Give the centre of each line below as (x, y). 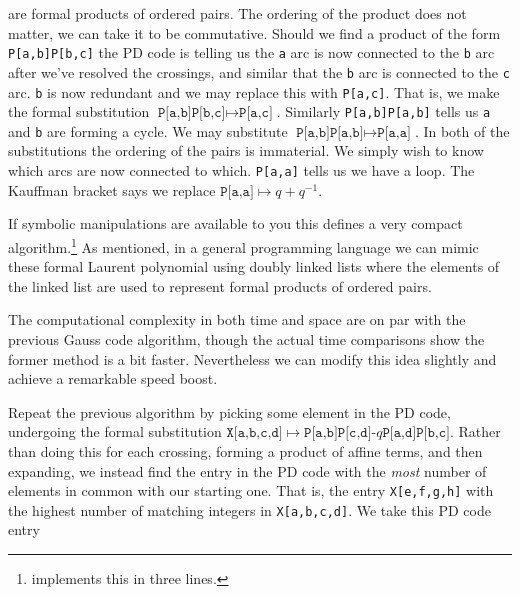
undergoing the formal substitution (115, 431)
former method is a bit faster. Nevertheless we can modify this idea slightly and (252, 358)
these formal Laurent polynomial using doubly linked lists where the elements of (254, 266)
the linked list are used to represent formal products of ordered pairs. (220, 285)
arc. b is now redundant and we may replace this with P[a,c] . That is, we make (254, 91)
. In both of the (462, 130)
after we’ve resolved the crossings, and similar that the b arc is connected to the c (259, 71)
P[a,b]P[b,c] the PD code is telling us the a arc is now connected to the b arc (251, 52)
